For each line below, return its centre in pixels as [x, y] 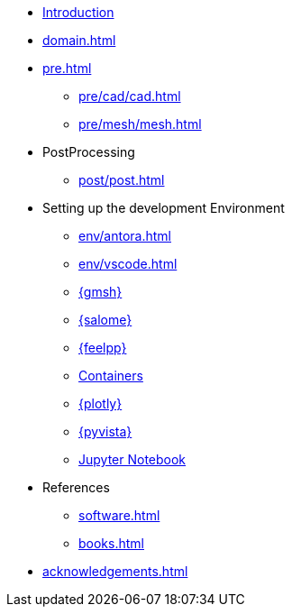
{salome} [105, 320]
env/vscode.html [128, 264]
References [76, 487]
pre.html [67, 68]
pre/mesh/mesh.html [140, 124]
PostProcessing [89, 152]
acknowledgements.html [115, 571]
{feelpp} [103, 348]
